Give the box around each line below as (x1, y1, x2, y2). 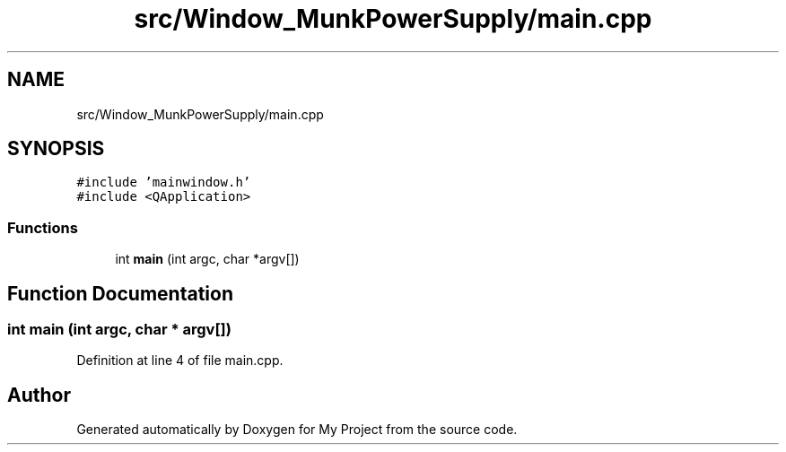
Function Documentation (7, 282, 233, 305)
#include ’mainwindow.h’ (76, 175, 251, 190)
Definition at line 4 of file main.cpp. (76, 352, 284, 369)
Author (7, 383, 71, 406)
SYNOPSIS (7, 137, 105, 161)
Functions (7, 218, 78, 237)
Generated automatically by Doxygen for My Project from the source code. (76, 422, 518, 438)
